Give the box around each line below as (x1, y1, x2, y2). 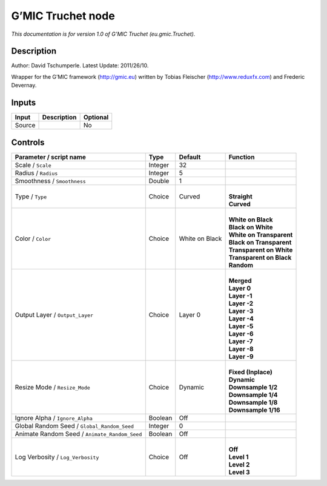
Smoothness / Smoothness (15, 177, 86, 185)
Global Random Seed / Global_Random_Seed (15, 422, 134, 430)
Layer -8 (228, 345, 254, 353)
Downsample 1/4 (228, 390, 278, 399)
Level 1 (228, 453, 249, 461)
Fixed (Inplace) (228, 368, 272, 376)
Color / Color (15, 234, 51, 243)
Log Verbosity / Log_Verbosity (15, 453, 99, 461)
